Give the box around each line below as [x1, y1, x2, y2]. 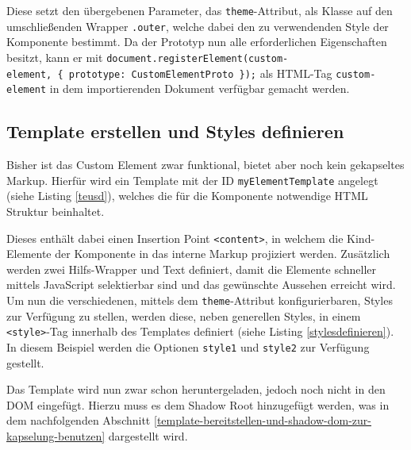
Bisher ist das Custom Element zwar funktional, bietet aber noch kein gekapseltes [6, 156, 405, 173]
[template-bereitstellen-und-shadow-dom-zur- [153, 412, 371, 429]
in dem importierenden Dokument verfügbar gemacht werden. [49, 80, 350, 97]
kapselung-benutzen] [6, 427, 106, 444]
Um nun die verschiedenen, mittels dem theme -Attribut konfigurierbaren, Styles [6, 291, 393, 308]
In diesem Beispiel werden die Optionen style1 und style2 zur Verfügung [6, 338, 370, 355]
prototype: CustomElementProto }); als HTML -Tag [68, 64, 332, 81]
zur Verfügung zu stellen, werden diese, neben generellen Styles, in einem [6, 307, 361, 324]
